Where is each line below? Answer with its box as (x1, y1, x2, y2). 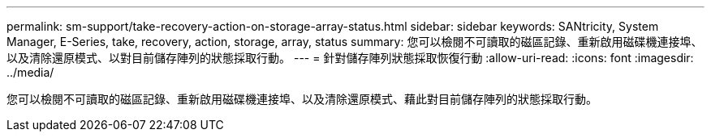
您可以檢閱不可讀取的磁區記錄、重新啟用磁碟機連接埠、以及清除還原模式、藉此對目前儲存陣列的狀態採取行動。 (6, 92, 597, 106)
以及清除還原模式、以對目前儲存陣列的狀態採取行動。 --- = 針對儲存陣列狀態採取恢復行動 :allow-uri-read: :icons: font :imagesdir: (6, 51, 694, 65)
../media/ (6, 65, 54, 79)
